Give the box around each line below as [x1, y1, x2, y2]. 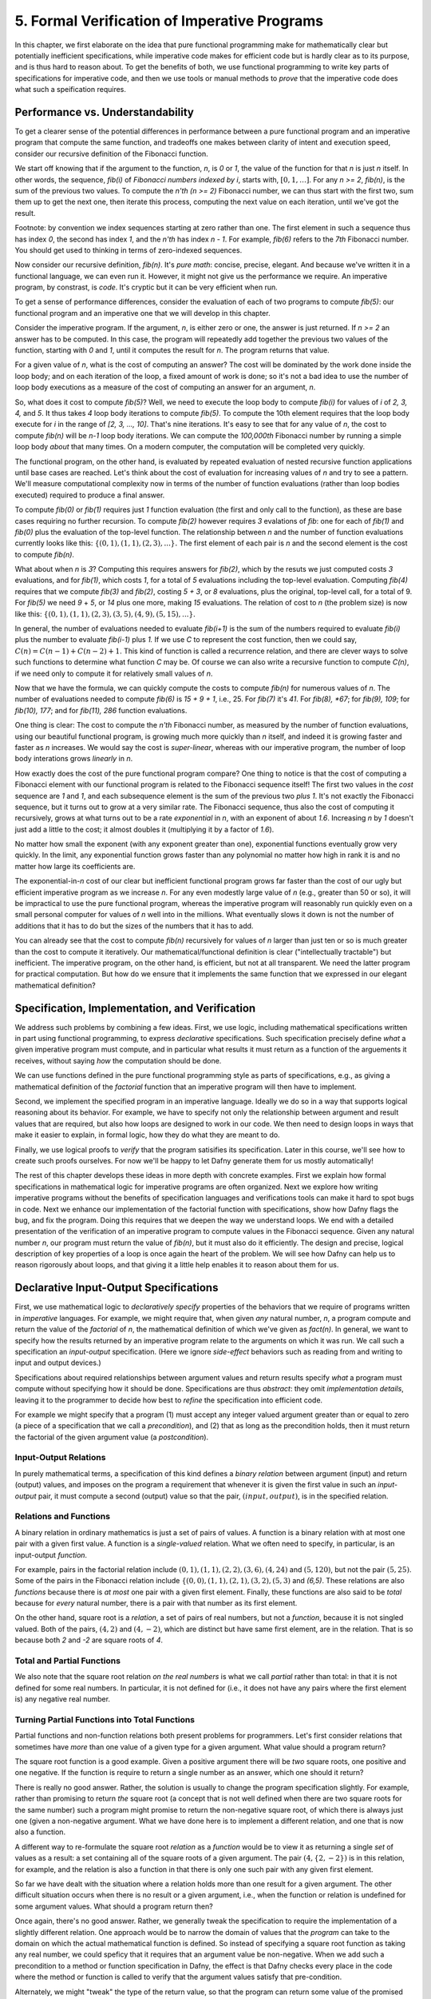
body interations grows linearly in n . [14, 754, 133, 764]
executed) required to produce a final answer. [14, 490, 165, 500]
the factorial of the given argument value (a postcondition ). [14, 1432, 209, 1442]
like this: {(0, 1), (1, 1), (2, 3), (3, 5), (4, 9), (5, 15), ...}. [14, 608, 196, 619]
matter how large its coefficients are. [14, 861, 136, 871]
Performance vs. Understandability [14, 105, 195, 119]
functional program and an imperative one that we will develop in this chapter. [14, 308, 271, 317]
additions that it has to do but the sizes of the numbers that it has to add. [14, 920, 254, 931]
